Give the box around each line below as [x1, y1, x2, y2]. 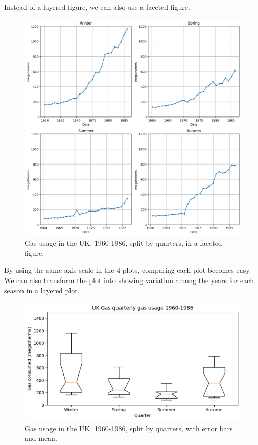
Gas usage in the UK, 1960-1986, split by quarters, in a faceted [25, 238, 222, 248]
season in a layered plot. [4, 285, 80, 295]
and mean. [25, 433, 57, 443]
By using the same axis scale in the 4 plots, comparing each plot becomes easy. [4, 265, 251, 275]
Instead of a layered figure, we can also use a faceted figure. [4, 2, 190, 12]
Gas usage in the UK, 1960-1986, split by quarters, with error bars [25, 423, 233, 433]
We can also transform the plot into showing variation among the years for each [4, 274, 254, 285]
